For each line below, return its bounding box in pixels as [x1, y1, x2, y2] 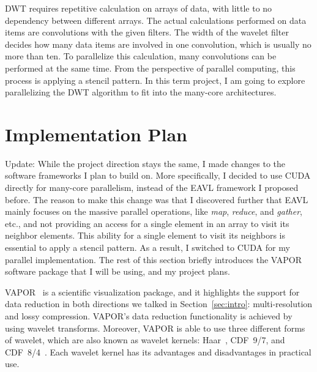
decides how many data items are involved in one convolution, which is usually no [5, 37, 311, 50]
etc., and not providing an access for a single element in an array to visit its [5, 217, 289, 229]
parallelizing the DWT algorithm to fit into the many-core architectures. [5, 86, 277, 99]
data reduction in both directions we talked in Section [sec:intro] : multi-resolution [5, 297, 313, 310]
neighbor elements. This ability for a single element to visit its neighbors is [5, 229, 285, 242]
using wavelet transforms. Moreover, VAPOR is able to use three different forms [5, 321, 305, 334]
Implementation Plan [5, 121, 188, 146]
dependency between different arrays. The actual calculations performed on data [5, 13, 307, 26]
